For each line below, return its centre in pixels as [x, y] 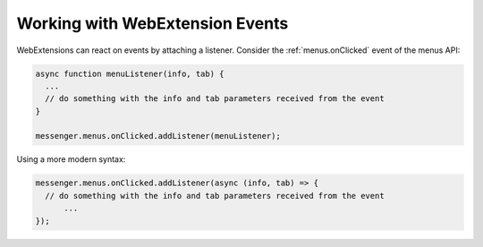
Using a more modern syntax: [71, 159]
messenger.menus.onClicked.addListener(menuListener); [158, 136]
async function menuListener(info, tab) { [130, 73]
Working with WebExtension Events [153, 23]
